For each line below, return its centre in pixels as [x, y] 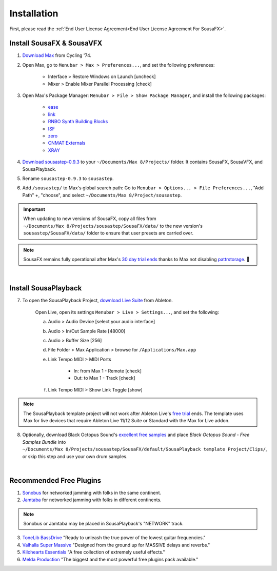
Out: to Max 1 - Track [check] [104, 378]
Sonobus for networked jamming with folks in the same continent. [92, 493]
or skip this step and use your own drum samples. [75, 456]
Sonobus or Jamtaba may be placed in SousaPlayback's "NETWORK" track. [104, 524]
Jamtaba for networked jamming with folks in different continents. [92, 500]
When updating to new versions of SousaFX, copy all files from [90, 219]
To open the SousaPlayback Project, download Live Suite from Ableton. [97, 301]
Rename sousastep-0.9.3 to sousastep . [68, 178]
